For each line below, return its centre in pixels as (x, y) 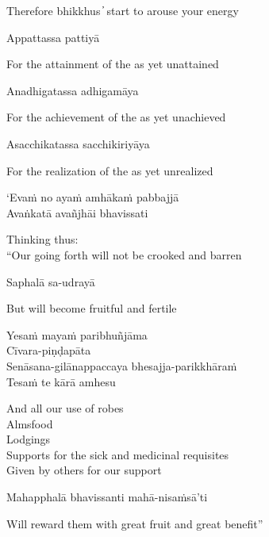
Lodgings (29, 439)
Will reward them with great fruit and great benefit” (135, 523)
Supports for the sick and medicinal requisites (118, 454)
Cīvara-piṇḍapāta (49, 350)
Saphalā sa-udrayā (51, 281)
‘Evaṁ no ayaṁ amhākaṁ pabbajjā (93, 197)
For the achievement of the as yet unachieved (116, 117)
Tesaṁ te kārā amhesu (61, 381)
